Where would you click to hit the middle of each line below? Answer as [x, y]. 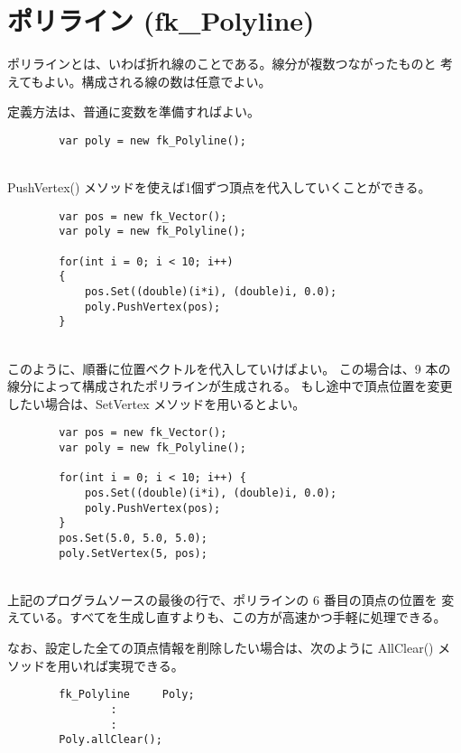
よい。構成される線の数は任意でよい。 [157, 81]
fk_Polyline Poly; [127, 695]
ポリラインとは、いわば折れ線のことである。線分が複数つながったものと [222, 64]
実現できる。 [146, 665]
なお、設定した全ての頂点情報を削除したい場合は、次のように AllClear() [221, 648]
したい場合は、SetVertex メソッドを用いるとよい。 [157, 403]
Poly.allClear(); [111, 740]
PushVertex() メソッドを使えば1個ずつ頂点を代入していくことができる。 [219, 187]
